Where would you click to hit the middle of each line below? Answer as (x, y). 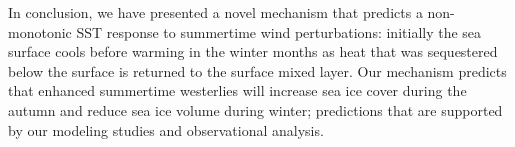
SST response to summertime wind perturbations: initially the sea (279, 31)
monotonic (40, 31)
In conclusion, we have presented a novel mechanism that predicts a (215, 12)
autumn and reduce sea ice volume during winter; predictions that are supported (255, 109)
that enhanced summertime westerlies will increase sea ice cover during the (237, 90)
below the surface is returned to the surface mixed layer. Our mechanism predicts (257, 70)
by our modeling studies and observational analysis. (166, 129)
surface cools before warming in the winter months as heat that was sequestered (253, 51)
